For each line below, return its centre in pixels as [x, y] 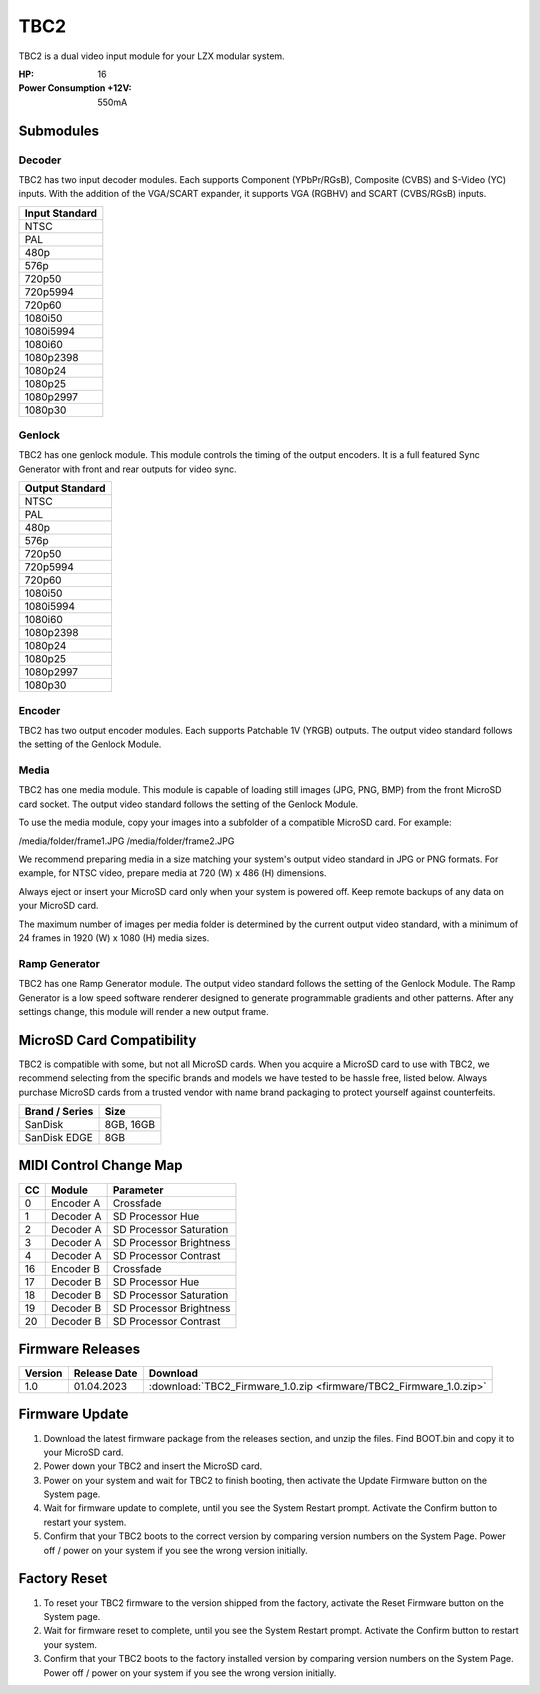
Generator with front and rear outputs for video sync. [127, 469]
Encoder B [75, 1268]
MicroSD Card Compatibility [107, 1040]
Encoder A [75, 1203]
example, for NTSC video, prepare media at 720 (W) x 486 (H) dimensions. [172, 873]
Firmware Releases [79, 1348]
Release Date [105, 1373]
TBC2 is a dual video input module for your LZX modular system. [151, 56]
